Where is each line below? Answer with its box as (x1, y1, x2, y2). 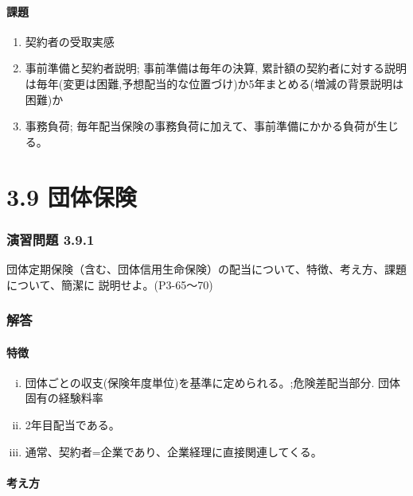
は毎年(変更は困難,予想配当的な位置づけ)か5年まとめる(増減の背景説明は (25, 75, 404, 91)
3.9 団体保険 (6, 180, 137, 212)
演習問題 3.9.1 (6, 229, 95, 249)
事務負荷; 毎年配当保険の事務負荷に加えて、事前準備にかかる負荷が (25, 118, 376, 134)
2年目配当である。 (25, 416, 120, 432)
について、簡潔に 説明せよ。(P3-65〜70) (6, 276, 213, 293)
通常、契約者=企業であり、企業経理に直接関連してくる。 (25, 443, 322, 459)
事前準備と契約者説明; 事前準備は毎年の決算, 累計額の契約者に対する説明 (25, 60, 407, 76)
